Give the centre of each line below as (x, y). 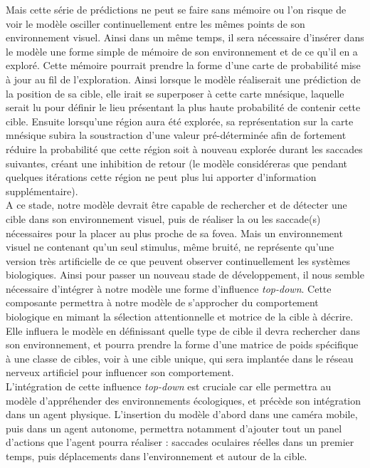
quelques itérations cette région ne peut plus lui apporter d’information (161, 177)
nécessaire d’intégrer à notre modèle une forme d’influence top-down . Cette (169, 288)
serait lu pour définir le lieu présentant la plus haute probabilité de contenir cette (183, 107)
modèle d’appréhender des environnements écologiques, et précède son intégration (184, 400)
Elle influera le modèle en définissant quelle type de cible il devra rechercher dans (183, 330)
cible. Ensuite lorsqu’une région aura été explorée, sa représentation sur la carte (180, 121)
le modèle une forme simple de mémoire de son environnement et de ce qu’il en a (182, 51)
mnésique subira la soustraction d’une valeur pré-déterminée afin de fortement (176, 135)
